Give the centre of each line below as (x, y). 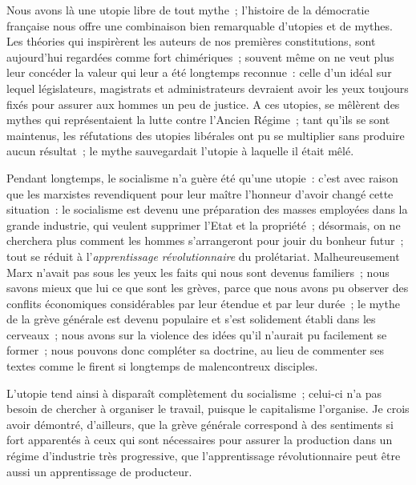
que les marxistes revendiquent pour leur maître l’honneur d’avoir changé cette (200, 193)
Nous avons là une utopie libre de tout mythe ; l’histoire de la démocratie (188, 10)
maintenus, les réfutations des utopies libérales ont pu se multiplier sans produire (206, 135)
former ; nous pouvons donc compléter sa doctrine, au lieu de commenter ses (196, 350)
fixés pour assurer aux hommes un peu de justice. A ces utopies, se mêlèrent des (203, 104)
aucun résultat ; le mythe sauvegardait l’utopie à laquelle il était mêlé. (180, 151)
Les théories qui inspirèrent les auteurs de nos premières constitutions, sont (191, 41)
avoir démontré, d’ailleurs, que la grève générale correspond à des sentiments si (200, 424)
